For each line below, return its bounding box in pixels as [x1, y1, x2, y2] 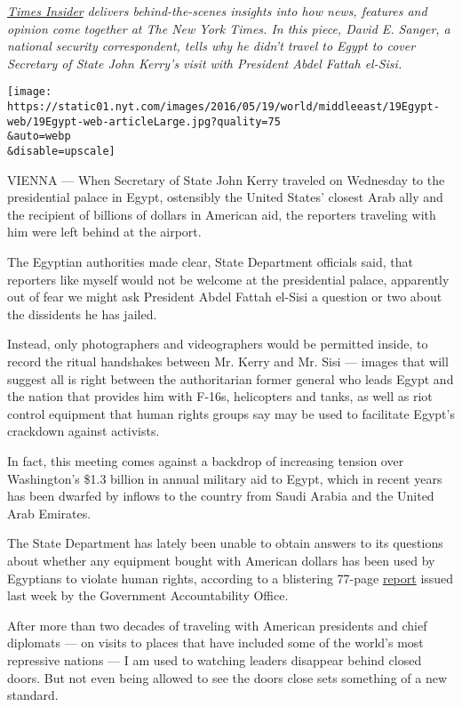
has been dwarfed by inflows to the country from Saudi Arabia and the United [7, 486, 434, 505]
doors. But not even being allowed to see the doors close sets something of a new [7, 668, 448, 687]
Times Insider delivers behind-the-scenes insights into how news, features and [7, 2, 427, 20]
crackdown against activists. [7, 422, 160, 440]
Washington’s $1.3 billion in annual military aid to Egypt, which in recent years [7, 469, 442, 487]
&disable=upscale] [7, 145, 115, 157]
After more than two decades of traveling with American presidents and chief [7, 615, 427, 634]
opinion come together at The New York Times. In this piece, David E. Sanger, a [7, 19, 450, 37]
